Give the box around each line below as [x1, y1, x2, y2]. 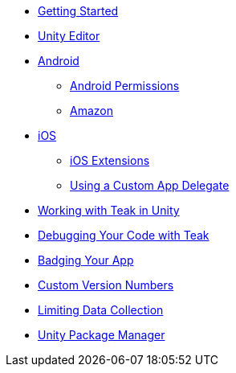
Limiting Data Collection [38, 303, 164, 317]
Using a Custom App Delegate [70, 178, 230, 192]
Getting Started [38, 4, 119, 18]
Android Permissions [70, 79, 180, 92]
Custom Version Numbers [38, 278, 174, 292]
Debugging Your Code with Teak [38, 228, 210, 242]
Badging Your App [38, 253, 134, 267]
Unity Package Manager [38, 328, 165, 342]
